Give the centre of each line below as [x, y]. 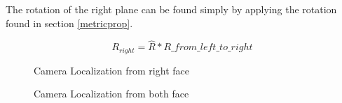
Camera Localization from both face [111, 94]
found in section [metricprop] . [69, 23]
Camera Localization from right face [111, 70]
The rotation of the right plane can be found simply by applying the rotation [171, 9]
